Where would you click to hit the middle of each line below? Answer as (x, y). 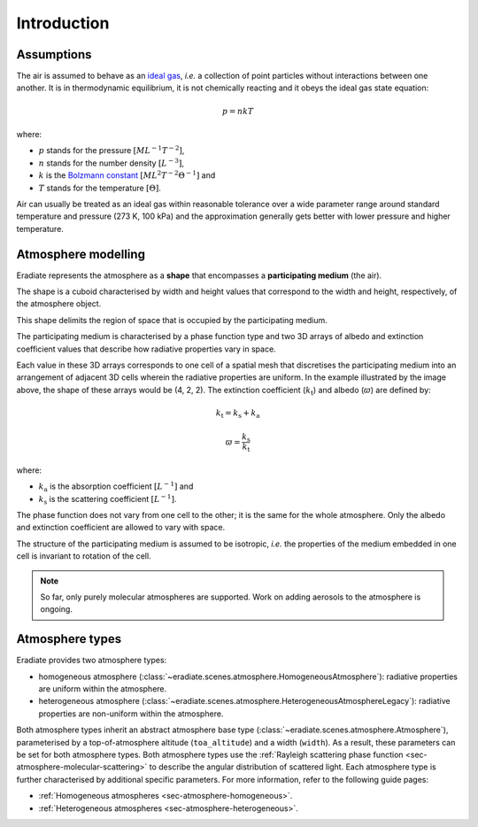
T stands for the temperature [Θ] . (100, 188)
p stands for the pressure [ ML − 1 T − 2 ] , (112, 150)
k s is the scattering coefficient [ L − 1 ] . (108, 499)
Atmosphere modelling (81, 254)
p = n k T (238, 111)
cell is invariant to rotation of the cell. (84, 556)
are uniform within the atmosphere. (103, 689)
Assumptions (54, 54)
